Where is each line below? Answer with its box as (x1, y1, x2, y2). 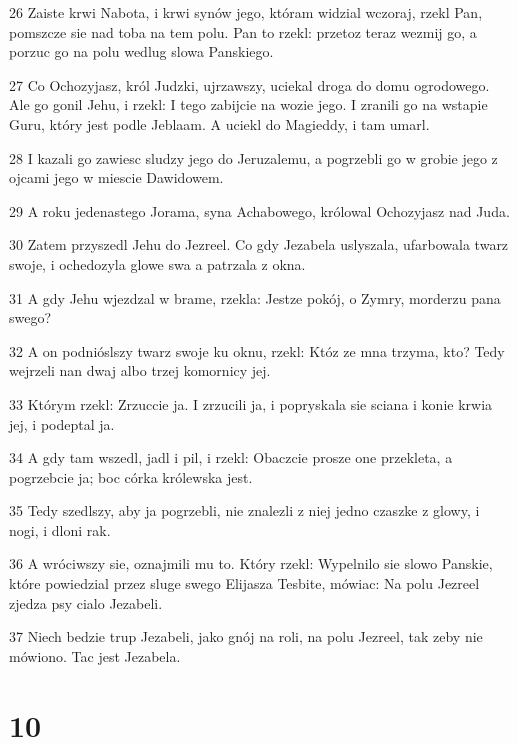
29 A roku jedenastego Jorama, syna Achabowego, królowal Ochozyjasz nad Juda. (9, 200, 510, 221)
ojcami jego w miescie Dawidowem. (9, 167, 224, 188)
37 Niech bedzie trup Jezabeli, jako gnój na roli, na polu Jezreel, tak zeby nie (9, 626, 483, 647)
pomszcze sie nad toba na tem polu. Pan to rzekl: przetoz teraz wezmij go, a (9, 21, 477, 42)
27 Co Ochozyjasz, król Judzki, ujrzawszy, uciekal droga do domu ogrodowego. (9, 74, 490, 95)
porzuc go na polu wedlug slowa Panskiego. (9, 41, 274, 62)
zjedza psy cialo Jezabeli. (9, 592, 163, 613)
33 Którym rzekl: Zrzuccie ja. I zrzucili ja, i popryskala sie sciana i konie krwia (9, 393, 493, 414)
